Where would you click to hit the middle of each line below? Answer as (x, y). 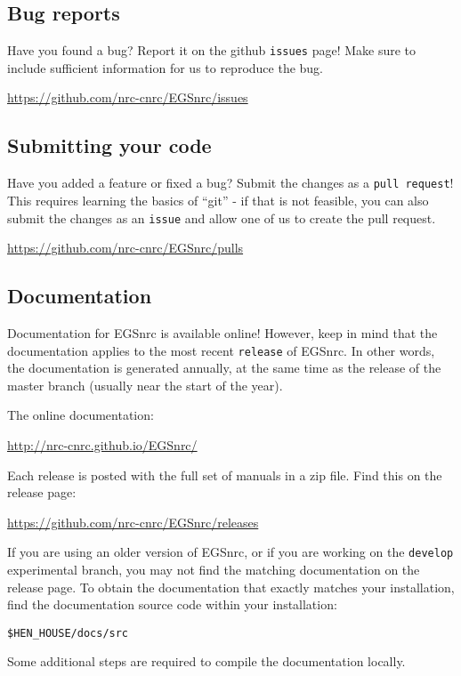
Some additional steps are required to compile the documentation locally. (206, 661)
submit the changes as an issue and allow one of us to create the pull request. (222, 217)
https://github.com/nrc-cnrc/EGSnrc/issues (128, 97)
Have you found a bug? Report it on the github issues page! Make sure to (212, 50)
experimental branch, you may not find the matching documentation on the (214, 570)
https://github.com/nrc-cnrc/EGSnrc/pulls (125, 248)
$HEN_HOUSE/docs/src (68, 633)
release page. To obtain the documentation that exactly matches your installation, (231, 587)
